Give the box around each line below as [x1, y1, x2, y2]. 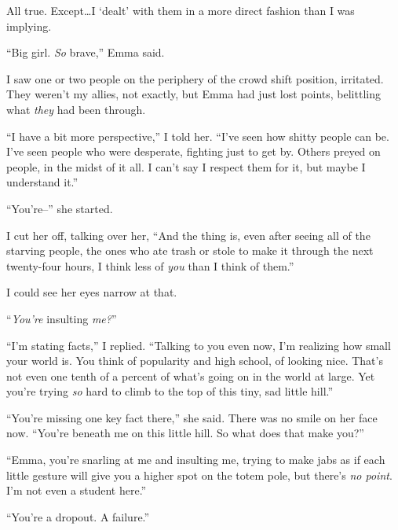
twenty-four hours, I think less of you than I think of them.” [6, 257, 294, 274]
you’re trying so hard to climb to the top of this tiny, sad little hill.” [6, 383, 334, 399]
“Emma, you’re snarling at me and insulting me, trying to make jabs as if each [6, 451, 385, 468]
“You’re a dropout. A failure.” [6, 508, 150, 524]
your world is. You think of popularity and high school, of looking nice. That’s [6, 352, 383, 369]
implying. [6, 17, 52, 34]
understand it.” [6, 174, 79, 190]
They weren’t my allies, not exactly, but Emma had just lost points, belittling [6, 86, 381, 102]
